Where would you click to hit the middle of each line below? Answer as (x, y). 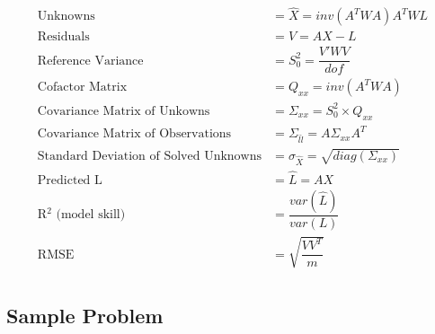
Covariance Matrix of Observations (134, 134)
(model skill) (91, 215)
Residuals (63, 37)
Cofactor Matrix (82, 88)
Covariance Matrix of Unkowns (124, 111)
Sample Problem (85, 315)
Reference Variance (90, 61)
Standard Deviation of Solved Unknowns (150, 156)
